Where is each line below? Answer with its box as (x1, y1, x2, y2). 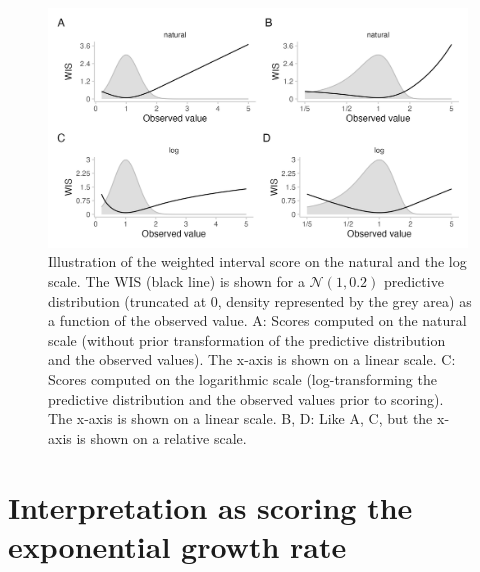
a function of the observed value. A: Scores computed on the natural (48, 310, 467, 331)
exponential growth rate (8, 525, 347, 566)
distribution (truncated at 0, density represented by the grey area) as (48, 290, 472, 311)
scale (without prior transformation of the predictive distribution (48, 329, 446, 350)
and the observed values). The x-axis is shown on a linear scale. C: (48, 349, 456, 370)
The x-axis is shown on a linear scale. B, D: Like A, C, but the (48, 408, 433, 429)
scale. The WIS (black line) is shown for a (48, 270, 305, 291)
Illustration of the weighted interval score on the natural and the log (48, 251, 467, 272)
